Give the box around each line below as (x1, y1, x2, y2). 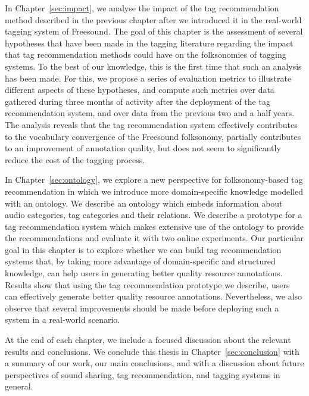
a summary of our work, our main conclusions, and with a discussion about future (5, 357, 304, 369)
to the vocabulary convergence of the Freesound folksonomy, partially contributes (5, 130, 301, 142)
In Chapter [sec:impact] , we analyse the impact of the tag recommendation (5, 2, 279, 14)
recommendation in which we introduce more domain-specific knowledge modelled (5, 185, 304, 197)
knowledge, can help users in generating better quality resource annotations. (5, 267, 283, 279)
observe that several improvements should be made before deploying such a (5, 301, 279, 314)
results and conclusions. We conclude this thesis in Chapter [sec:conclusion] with (5, 345, 299, 357)
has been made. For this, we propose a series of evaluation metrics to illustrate (5, 71, 292, 84)
